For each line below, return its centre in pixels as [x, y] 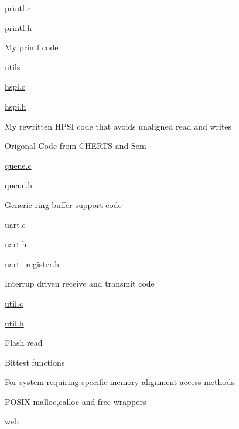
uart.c [15, 224]
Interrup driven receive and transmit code [80, 283]
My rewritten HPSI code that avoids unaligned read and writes [118, 126]
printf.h [18, 27]
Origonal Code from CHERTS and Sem [76, 146]
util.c [14, 303]
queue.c [18, 165]
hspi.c [15, 86]
